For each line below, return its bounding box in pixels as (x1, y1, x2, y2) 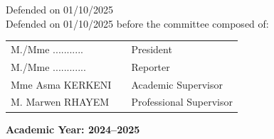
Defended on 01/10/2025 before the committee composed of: (6, 16, 269, 30)
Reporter (131, 59, 170, 74)
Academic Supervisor (131, 77, 223, 91)
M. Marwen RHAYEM (11, 94, 110, 109)
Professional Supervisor (131, 94, 233, 109)
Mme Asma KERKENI (11, 77, 112, 91)
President (131, 41, 172, 56)
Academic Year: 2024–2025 (6, 121, 140, 136)
